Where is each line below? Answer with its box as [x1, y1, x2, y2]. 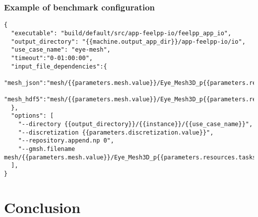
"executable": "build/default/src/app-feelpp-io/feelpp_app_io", [11, 29, 232, 37]
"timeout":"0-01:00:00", [11, 54, 93, 62]
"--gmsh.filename [18, 145, 75, 153]
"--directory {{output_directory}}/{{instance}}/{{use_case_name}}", [18, 121, 253, 128]
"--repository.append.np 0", [18, 137, 114, 145]
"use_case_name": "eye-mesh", [11, 46, 111, 54]
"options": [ [11, 112, 54, 120]
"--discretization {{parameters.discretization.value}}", [18, 129, 214, 136]
